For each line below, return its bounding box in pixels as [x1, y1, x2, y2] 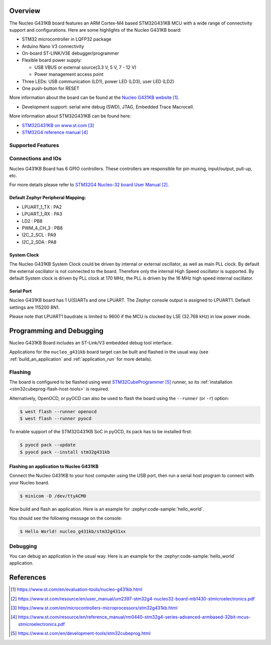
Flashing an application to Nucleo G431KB [9, 463, 99, 469]
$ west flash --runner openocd [20, 409, 97, 414]
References [9, 573, 46, 582]
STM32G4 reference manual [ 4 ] [22, 129, 88, 135]
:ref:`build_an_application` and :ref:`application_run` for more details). [9, 356, 153, 362]
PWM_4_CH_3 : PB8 [22, 225, 63, 231]
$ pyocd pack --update [20, 442, 76, 448]
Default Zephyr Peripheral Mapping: [9, 195, 86, 201]
